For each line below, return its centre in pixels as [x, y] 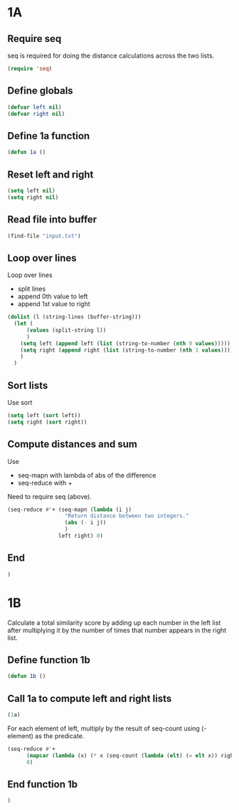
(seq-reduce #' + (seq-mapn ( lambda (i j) [70, 509]
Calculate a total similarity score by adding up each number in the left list [114, 622]
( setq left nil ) [31, 190]
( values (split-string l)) [66, 330]
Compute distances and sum [72, 444]
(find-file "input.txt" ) [44, 236]
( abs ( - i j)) [85, 523]
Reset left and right [51, 174]
